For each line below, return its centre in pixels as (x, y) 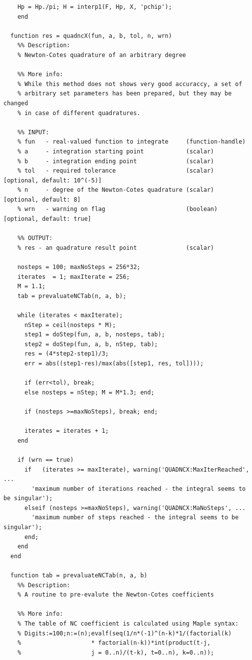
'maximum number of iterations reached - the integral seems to (139, 489)
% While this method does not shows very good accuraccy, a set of (130, 84)
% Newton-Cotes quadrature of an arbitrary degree (102, 55)
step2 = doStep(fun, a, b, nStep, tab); (91, 344)
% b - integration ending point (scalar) (116, 161)
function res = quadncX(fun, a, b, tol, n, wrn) (91, 36)
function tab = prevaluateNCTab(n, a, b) (79, 576)
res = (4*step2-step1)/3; (66, 354)
